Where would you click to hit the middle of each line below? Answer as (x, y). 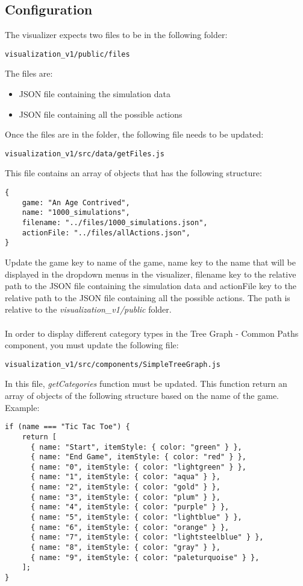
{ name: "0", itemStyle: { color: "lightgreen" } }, (138, 467)
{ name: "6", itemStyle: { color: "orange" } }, (130, 527)
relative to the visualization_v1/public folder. (88, 309)
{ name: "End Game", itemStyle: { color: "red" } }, (138, 457)
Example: (22, 407)
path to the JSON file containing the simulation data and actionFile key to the (151, 286)
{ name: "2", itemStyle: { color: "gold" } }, (125, 487)
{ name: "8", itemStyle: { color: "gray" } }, (125, 548)
